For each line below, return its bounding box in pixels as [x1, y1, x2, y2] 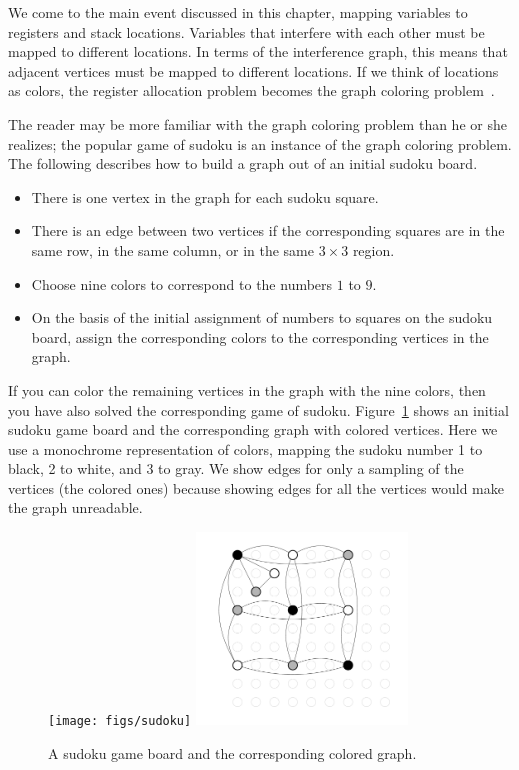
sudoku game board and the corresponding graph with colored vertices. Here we [8, 419, 498, 440]
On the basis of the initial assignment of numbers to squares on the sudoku [31, 307, 493, 328]
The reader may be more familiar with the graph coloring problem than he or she [8, 113, 507, 134]
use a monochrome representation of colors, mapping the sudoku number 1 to [8, 438, 483, 459]
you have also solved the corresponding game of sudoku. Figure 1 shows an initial [8, 399, 509, 420]
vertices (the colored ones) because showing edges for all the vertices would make [8, 477, 504, 498]
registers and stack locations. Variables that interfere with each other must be [8, 21, 485, 42]
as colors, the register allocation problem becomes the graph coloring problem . [8, 80, 495, 101]
